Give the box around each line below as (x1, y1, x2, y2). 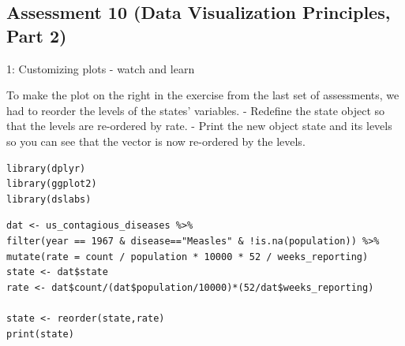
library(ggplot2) (6, 178, 97, 190)
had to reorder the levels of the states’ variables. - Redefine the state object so (6, 102, 385, 118)
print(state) (6, 328, 74, 340)
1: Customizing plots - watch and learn (6, 60, 195, 76)
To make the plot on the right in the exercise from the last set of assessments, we (6, 87, 399, 103)
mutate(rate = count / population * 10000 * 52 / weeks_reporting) (6, 251, 369, 262)
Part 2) (6, 23, 67, 47)
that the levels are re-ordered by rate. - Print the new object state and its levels (6, 117, 392, 134)
